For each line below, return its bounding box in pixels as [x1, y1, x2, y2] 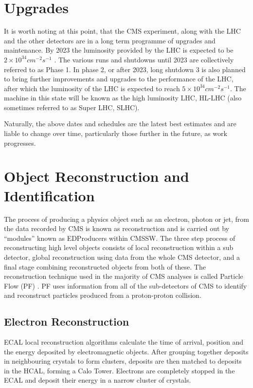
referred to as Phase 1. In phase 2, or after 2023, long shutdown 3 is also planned [4, 64, 246, 74]
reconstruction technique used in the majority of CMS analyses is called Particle [4, 271, 243, 281]
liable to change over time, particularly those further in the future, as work [4, 128, 227, 138]
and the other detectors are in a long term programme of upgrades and [4, 35, 216, 45]
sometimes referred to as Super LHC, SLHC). [4, 102, 140, 112]
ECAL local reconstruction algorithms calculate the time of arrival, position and [4, 337, 243, 347]
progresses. [4, 137, 36, 148]
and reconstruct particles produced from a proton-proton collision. [4, 290, 201, 300]
